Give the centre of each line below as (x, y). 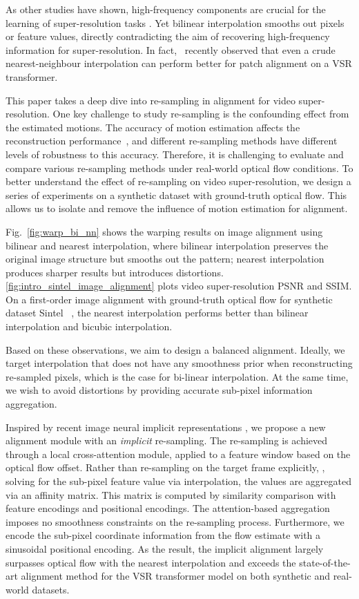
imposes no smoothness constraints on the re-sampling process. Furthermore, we (175, 521)
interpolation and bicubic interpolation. (89, 326)
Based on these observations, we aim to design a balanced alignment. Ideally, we (175, 349)
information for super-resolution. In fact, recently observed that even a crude (171, 49)
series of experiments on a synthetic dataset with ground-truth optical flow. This (176, 194)
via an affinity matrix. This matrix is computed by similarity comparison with (171, 494)
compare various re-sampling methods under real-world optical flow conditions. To (179, 168)
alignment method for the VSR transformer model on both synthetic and (175, 576)
